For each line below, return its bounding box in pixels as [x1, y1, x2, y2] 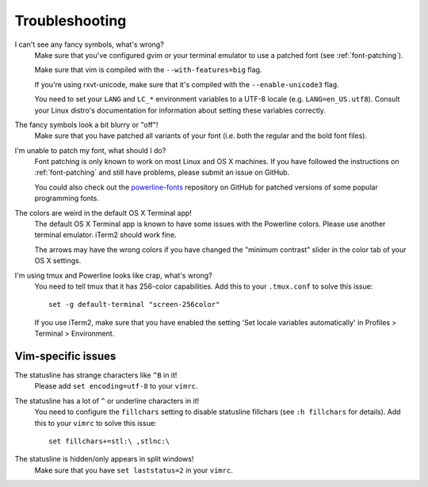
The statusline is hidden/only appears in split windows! [14, 454, 194, 464]
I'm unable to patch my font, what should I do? [14, 145, 166, 155]
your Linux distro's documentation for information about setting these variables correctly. [34, 105, 327, 115]
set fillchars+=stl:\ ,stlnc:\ [48, 437, 170, 446]
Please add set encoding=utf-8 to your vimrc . [34, 382, 198, 391]
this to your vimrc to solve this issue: [34, 418, 157, 428]
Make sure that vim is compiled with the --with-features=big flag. [34, 65, 262, 75]
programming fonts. [34, 194, 99, 203]
